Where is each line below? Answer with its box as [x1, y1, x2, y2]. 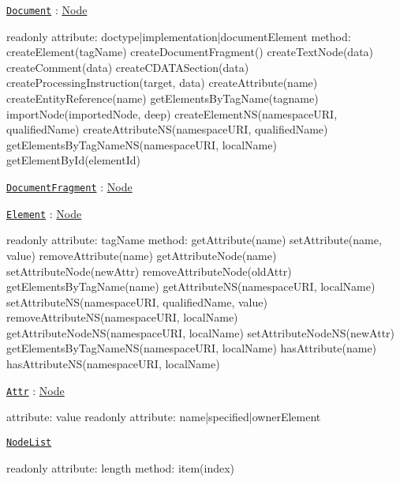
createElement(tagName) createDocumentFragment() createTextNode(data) [6, 43, 374, 60]
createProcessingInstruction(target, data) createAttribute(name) [6, 74, 318, 91]
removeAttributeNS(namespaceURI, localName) [6, 309, 238, 326]
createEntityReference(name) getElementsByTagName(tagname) [6, 90, 319, 107]
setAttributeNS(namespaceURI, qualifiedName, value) [6, 293, 267, 310]
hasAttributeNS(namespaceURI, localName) [6, 356, 220, 372]
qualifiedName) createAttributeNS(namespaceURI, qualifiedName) [6, 121, 328, 137]
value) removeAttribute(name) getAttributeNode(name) [6, 247, 277, 263]
